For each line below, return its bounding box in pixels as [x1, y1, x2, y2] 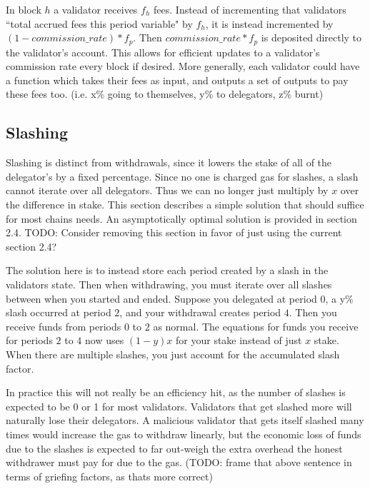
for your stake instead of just [176, 333, 302, 348]
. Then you [289, 305, 337, 320]
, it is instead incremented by [205, 16, 334, 31]
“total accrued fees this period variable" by [6, 16, 193, 31]
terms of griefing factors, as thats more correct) [6, 468, 213, 483]
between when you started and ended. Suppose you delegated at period [6, 291, 317, 306]
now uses [85, 333, 124, 348]
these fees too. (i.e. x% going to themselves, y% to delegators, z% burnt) [6, 86, 324, 101]
